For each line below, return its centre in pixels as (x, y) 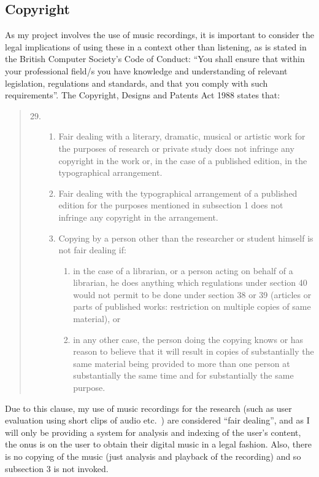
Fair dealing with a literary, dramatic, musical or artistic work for (182, 136)
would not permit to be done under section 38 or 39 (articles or (192, 294)
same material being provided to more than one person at (182, 363)
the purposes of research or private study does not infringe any (176, 148)
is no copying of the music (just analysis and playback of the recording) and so (153, 456)
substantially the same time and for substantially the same (183, 375)
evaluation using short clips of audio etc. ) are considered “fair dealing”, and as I (157, 420)
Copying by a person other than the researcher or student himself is (186, 238)
